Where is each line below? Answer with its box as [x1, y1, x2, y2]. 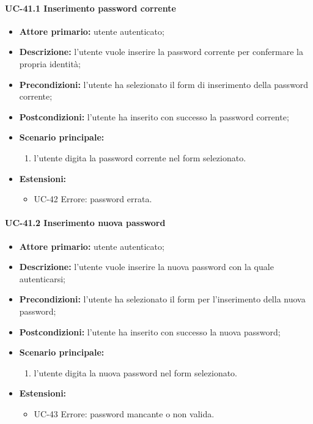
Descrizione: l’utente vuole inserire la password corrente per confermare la [19, 45, 303, 58]
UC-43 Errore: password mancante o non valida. [34, 407, 215, 420]
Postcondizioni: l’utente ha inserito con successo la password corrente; [19, 110, 289, 123]
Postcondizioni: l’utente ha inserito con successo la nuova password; [19, 325, 281, 338]
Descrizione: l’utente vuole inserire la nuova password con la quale [19, 260, 274, 273]
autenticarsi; [19, 272, 65, 285]
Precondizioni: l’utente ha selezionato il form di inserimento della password [19, 78, 309, 90]
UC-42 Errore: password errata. [34, 192, 152, 205]
